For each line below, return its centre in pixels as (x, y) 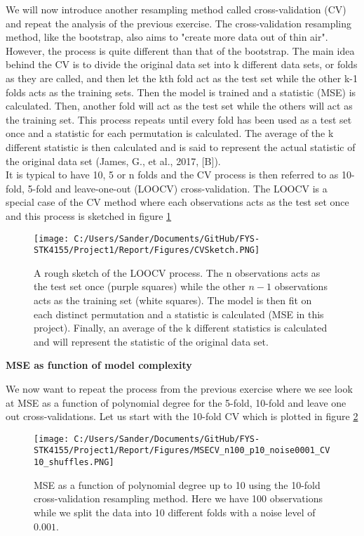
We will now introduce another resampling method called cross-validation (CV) (176, 9)
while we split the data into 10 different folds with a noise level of (175, 512)
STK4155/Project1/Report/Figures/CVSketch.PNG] (147, 250)
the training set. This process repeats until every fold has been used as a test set (179, 119)
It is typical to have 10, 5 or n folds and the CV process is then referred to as (172, 175)
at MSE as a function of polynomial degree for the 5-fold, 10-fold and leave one (176, 402)
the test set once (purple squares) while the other (140, 286)
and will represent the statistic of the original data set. (151, 341)
